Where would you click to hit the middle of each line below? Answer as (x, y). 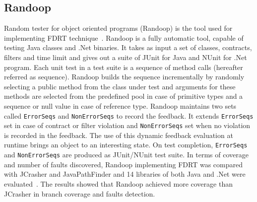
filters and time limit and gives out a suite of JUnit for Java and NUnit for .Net (126, 57)
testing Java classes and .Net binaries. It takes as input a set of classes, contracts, (128, 47)
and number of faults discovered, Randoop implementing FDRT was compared (124, 164)
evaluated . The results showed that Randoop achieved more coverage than (118, 183)
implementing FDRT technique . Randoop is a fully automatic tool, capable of (124, 37)
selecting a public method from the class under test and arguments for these (120, 86)
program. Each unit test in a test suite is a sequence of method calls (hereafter (124, 67)
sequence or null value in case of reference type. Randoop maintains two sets (120, 105)
